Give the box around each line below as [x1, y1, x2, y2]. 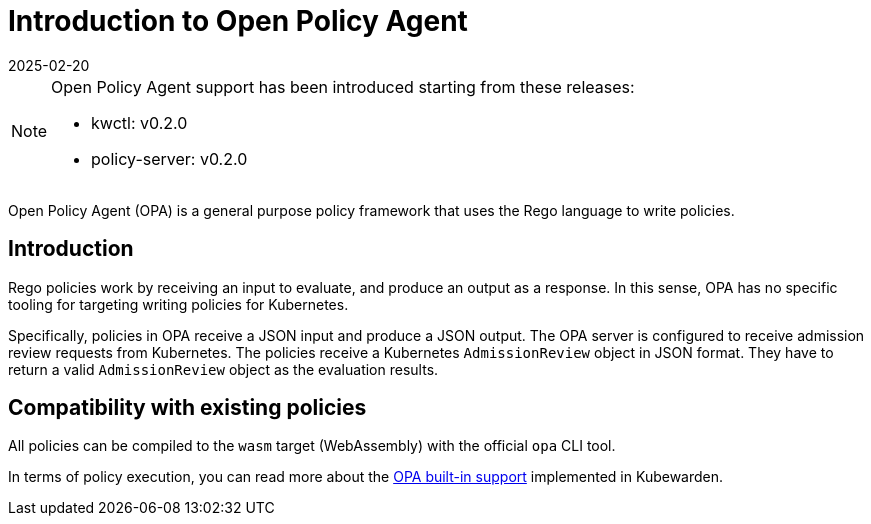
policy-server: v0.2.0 [91, 148, 248, 169]
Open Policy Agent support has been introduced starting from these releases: [51, 76, 635, 97]
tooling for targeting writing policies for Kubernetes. [8, 295, 349, 313]
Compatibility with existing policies [8, 395, 367, 421]
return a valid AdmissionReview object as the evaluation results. [8, 360, 439, 378]
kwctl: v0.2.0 [91, 112, 188, 133]
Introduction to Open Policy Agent [8, 4, 468, 38]
